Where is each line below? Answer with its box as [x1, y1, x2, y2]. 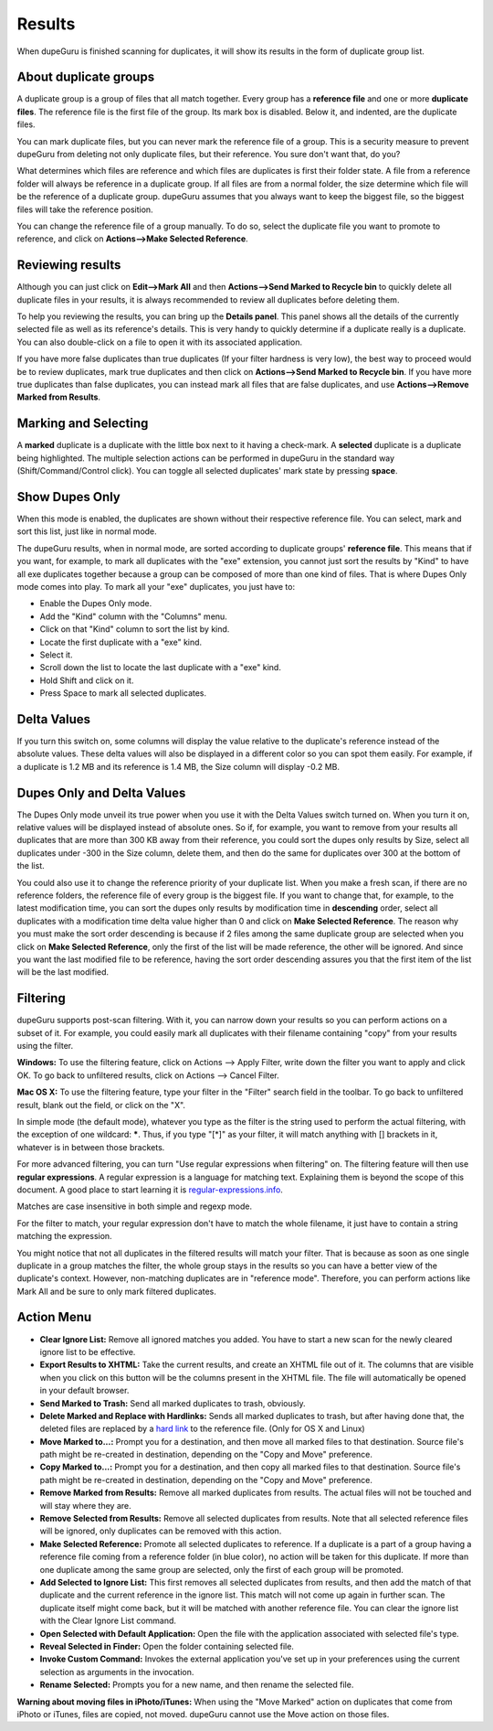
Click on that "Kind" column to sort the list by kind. [39, 624, 230, 635]
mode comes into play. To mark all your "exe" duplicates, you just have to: [16, 581, 296, 592]
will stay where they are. [39, 1500, 131, 1511]
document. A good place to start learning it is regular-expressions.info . [16, 1184, 283, 1195]
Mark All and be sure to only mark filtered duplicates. [16, 1286, 216, 1297]
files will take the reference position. [16, 204, 154, 215]
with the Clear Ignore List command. [39, 1615, 177, 1627]
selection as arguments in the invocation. [39, 1666, 194, 1677]
